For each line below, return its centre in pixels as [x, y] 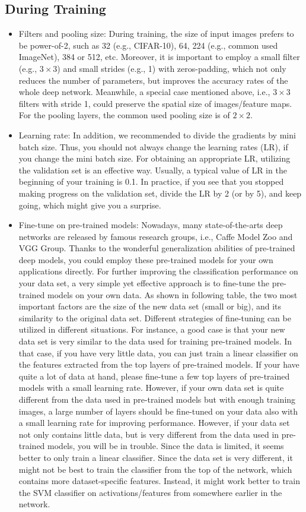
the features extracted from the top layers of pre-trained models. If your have [159, 364]
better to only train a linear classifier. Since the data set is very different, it [156, 457]
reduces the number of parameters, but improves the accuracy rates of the [153, 80]
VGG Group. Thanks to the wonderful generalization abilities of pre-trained [157, 248]
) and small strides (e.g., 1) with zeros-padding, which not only [172, 68]
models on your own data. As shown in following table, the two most [173, 294]
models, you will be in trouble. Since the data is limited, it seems [166, 446]
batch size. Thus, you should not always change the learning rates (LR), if [153, 146]
